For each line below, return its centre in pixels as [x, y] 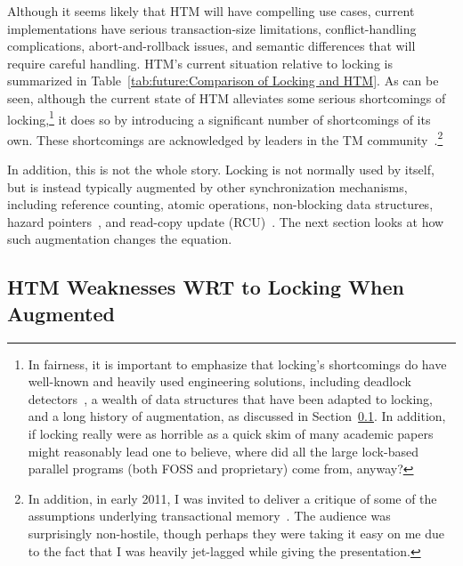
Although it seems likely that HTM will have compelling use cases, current [211, 11]
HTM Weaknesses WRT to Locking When [206, 287]
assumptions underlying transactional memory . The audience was [209, 516]
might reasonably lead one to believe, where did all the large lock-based [223, 451]
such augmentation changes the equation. [120, 239]
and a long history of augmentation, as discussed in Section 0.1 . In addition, [237, 416]
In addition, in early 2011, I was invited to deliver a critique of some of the [232, 498]
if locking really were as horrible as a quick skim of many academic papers [231, 433]
